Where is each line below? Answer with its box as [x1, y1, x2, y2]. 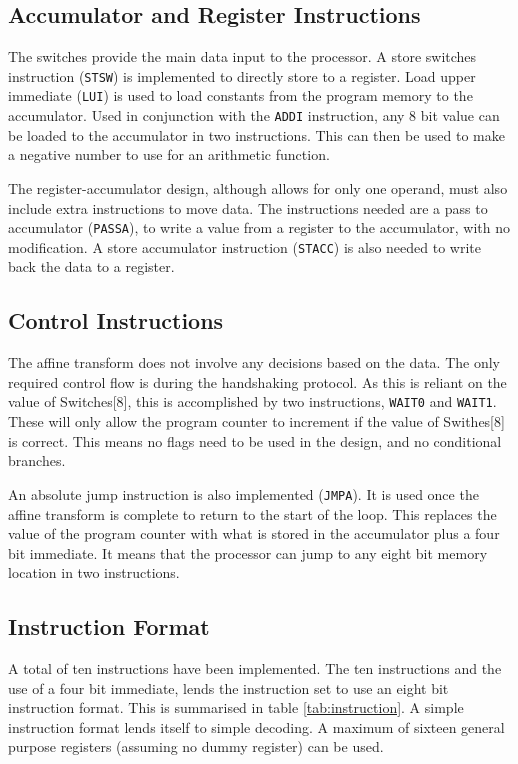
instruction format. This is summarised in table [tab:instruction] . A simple [8, 697, 464, 718]
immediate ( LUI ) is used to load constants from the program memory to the [8, 85, 473, 106]
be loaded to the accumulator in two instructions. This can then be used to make [8, 124, 505, 145]
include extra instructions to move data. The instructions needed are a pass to [8, 197, 488, 218]
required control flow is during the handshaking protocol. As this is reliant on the [8, 371, 507, 392]
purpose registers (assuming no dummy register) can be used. [8, 736, 384, 757]
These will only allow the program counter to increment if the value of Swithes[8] [8, 411, 505, 432]
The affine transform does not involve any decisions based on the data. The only [8, 352, 500, 373]
